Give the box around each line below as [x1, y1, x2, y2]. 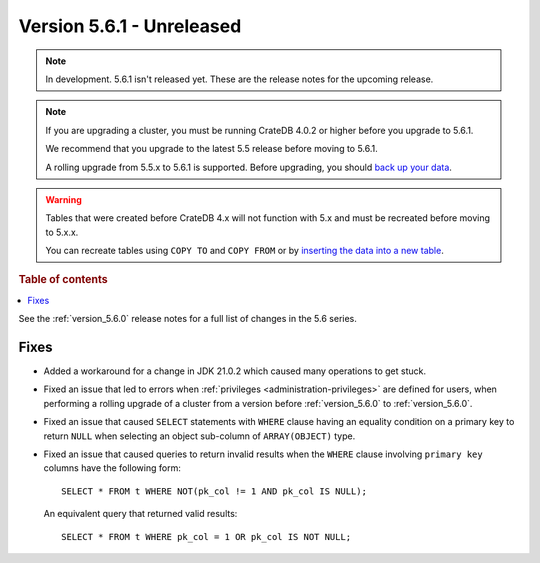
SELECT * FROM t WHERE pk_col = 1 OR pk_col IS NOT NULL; [61, 531, 352, 542]
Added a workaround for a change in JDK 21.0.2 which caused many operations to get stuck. [43, 365, 427, 377]
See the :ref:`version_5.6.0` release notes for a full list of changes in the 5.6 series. [18, 313, 357, 325]
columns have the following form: [43, 462, 182, 474]
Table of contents [18, 273, 109, 287]
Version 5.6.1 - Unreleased [18, 15, 242, 37]
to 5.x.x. [45, 226, 79, 238]
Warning [45, 193, 82, 205]
